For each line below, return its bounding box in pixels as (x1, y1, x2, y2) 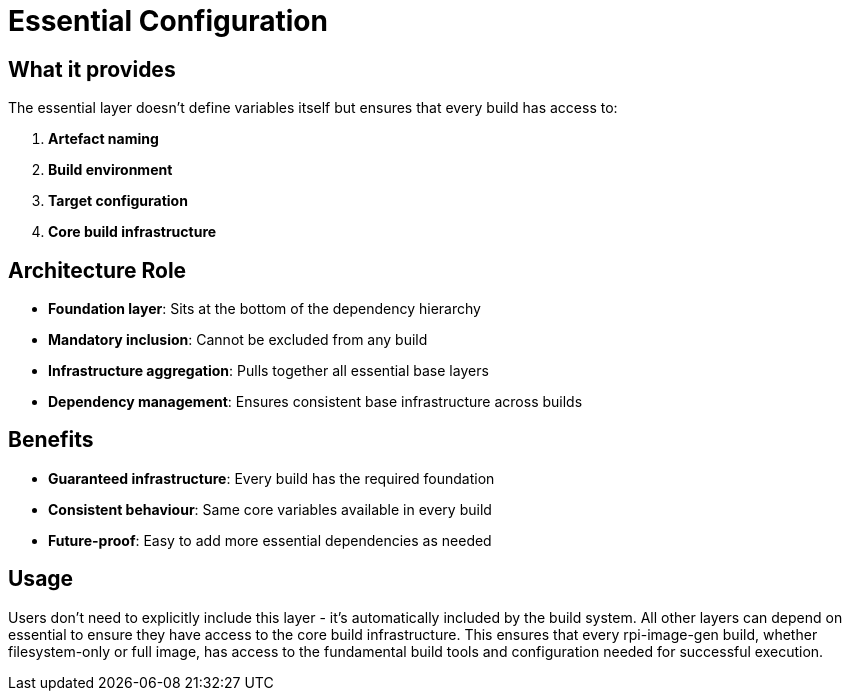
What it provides (8, 56, 176, 82)
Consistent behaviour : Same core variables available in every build (48, 500, 492, 518)
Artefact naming (48, 130, 159, 148)
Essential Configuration (8, 4, 328, 38)
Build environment (48, 161, 173, 179)
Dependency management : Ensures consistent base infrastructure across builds (48, 393, 583, 411)
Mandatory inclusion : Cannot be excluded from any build (48, 331, 428, 349)
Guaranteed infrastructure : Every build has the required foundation (48, 469, 495, 487)
